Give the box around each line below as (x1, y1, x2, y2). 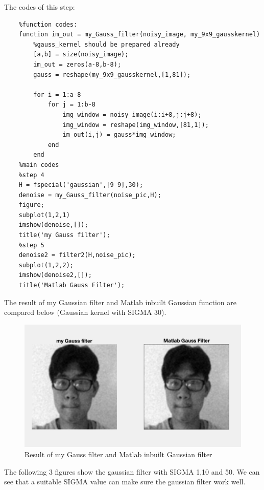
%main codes (18, 161, 59, 168)
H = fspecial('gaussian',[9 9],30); (18, 181, 143, 189)
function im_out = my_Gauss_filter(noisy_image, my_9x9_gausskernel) (18, 31, 260, 38)
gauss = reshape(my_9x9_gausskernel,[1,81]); (33, 71, 191, 78)
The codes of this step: (4, 2, 75, 12)
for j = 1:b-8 (47, 101, 95, 109)
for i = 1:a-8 (33, 91, 81, 98)
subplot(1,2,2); (18, 261, 74, 269)
